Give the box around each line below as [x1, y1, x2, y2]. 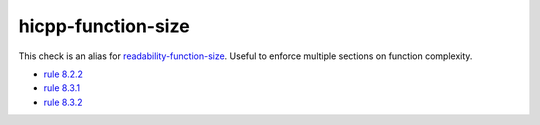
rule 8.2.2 [43, 68, 84, 80]
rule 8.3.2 [43, 96, 83, 108]
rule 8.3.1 [43, 82, 80, 94]
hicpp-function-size [18, 15, 190, 37]
